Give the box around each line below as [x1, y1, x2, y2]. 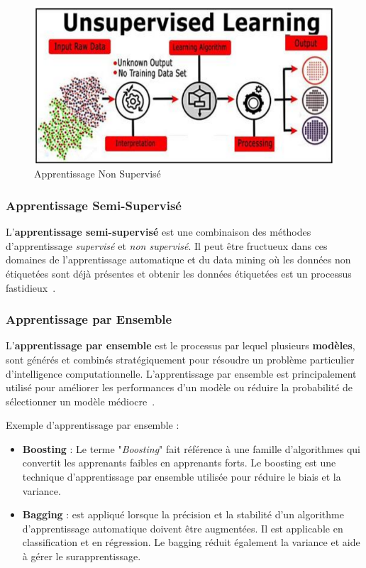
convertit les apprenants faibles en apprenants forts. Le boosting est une [22, 455, 336, 470]
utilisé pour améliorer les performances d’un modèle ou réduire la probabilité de [6, 380, 353, 395]
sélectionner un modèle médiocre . [6, 393, 155, 408]
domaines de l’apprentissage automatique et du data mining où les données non [6, 252, 351, 267]
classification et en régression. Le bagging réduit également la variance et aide [22, 535, 360, 550]
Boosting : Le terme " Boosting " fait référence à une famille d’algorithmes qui [22, 441, 360, 456]
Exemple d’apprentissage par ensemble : [6, 417, 179, 432]
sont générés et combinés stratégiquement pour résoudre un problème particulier [6, 351, 355, 366]
